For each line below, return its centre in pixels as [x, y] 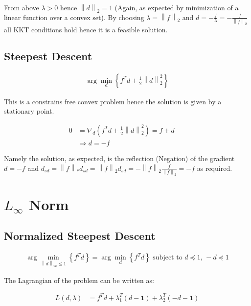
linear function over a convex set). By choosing [74, 17]
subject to [168, 258]
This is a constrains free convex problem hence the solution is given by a [113, 101]
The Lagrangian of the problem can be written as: [79, 280]
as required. [215, 168]
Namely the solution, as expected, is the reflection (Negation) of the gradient [119, 158]
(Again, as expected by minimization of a [177, 7]
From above [22, 7]
